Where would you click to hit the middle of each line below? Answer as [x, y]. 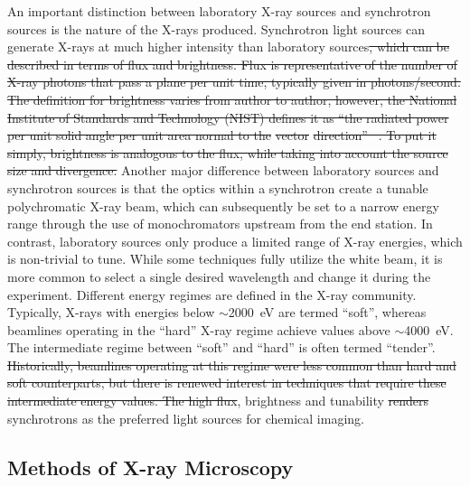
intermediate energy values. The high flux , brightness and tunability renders [218, 401]
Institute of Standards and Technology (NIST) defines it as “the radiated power [228, 117]
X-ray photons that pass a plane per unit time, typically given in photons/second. [234, 82]
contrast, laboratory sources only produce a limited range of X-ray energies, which [235, 241]
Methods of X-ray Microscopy [150, 467]
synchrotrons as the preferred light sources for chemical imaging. [186, 418]
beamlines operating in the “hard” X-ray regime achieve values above [199, 329]
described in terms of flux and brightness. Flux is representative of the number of [232, 64]
